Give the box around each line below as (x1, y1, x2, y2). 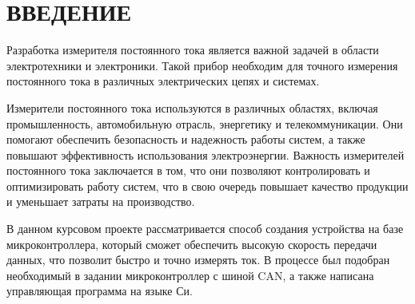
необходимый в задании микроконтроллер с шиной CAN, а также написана (6, 266, 374, 283)
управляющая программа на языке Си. (6, 282, 193, 299)
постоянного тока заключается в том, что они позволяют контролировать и (6, 162, 370, 179)
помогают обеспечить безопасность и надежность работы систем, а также (6, 131, 365, 148)
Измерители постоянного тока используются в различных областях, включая (6, 99, 378, 116)
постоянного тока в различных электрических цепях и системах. (6, 73, 320, 89)
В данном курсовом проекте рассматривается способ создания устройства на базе (6, 220, 404, 237)
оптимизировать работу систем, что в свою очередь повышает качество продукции (6, 177, 409, 194)
